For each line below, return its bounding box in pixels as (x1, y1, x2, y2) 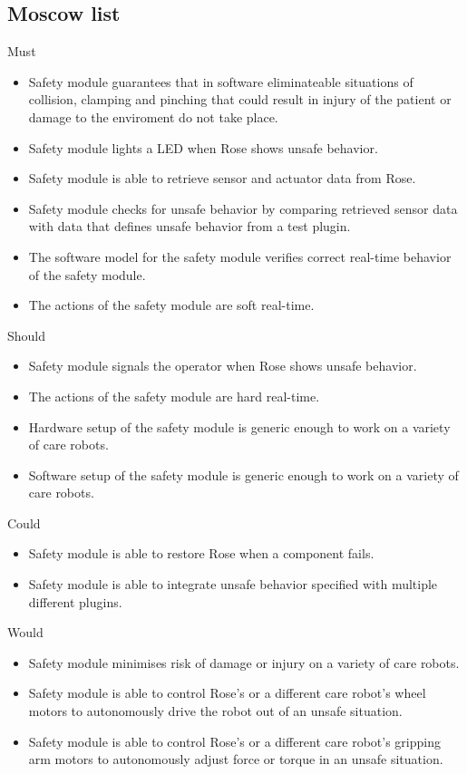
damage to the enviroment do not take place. (28, 107, 278, 126)
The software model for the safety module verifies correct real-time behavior (28, 247, 452, 266)
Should (7, 325, 46, 344)
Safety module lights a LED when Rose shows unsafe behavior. (28, 138, 378, 157)
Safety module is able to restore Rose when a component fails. (28, 544, 375, 563)
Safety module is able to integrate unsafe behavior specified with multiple (28, 575, 438, 594)
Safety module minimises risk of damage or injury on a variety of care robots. (28, 653, 460, 672)
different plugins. (28, 592, 122, 611)
